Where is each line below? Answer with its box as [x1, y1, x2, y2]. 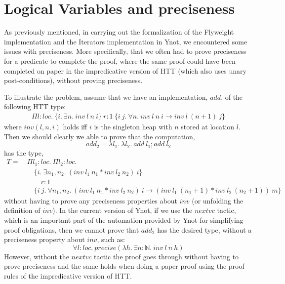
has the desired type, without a [157, 224, 252, 235]
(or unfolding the [192, 195, 244, 205]
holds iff [63, 121, 87, 131]
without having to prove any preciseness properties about [4, 195, 177, 205]
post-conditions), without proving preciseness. [4, 75, 143, 85]
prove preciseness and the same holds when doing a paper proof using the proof [4, 261, 244, 271]
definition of [4, 205, 41, 215]
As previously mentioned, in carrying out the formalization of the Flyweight [4, 27, 234, 37]
